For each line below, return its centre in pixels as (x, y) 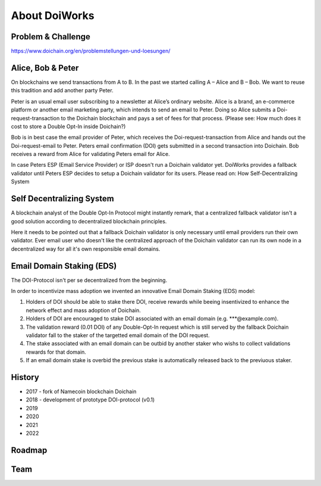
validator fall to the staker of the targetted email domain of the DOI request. (118, 335)
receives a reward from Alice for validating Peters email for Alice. (91, 154)
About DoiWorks (53, 15)
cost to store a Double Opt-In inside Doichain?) (68, 126)
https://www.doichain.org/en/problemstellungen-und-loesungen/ (91, 51)
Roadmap (29, 450)
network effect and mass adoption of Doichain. (83, 310)
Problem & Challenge (51, 37)
